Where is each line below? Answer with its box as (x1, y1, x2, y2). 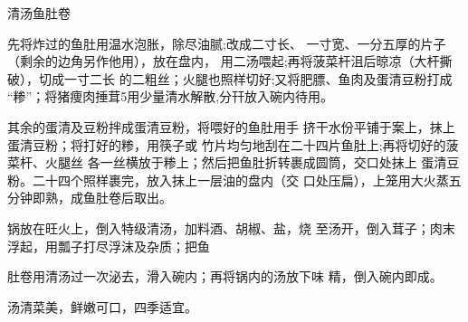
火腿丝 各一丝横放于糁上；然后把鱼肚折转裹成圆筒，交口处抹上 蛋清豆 (44, 153, 460, 172)
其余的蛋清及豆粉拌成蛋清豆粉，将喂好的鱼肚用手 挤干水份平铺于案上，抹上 (7, 117, 455, 136)
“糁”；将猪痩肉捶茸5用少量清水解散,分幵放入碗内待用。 (7, 87, 334, 106)
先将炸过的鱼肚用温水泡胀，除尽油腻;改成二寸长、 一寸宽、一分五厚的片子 (7, 33, 446, 52)
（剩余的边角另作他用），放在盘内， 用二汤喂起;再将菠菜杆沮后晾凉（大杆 (7, 52, 440, 71)
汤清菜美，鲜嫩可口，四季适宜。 (7, 297, 197, 316)
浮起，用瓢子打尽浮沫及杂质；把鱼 (7, 236, 210, 255)
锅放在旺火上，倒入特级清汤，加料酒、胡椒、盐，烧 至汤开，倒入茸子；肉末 (7, 218, 455, 237)
